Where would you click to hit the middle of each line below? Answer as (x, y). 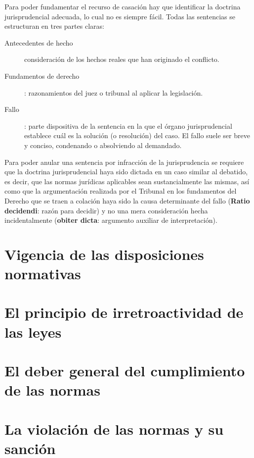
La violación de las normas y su (114, 429)
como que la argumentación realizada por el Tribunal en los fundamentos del (121, 191)
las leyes (33, 331)
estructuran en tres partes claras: (54, 26)
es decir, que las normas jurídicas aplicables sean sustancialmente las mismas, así (127, 181)
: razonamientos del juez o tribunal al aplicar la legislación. (114, 92)
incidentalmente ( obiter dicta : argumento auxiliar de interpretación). (111, 220)
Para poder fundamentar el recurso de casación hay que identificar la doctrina (123, 6)
